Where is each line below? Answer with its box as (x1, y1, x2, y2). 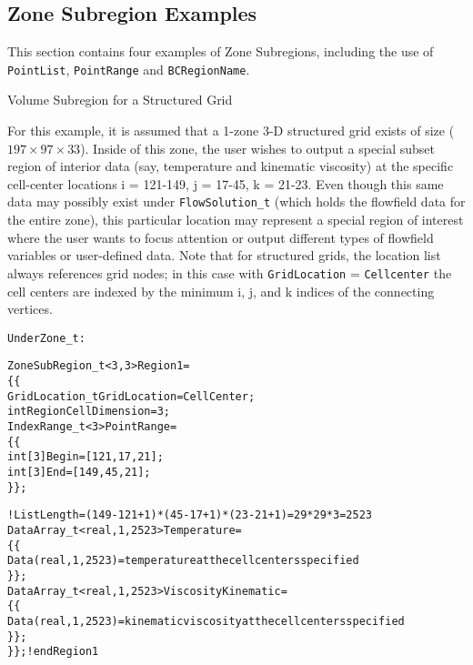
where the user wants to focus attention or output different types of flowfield (7, 227, 434, 247)
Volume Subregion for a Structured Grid (7, 90, 233, 109)
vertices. (7, 299, 53, 318)
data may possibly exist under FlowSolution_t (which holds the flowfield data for (7, 192, 466, 211)
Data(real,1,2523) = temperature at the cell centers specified (7, 554, 359, 568)
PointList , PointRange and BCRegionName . (7, 59, 250, 78)
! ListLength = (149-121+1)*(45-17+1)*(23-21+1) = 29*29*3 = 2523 (7, 509, 372, 522)
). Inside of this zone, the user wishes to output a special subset (80, 138, 436, 157)
